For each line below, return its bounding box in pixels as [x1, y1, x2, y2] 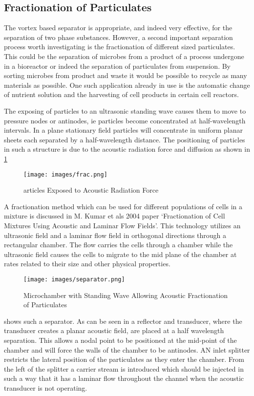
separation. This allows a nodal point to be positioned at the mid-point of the [4, 335, 237, 345]
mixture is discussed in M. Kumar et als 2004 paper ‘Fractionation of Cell [4, 211, 225, 221]
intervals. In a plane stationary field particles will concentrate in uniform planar [4, 125, 243, 135]
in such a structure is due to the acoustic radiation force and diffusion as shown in [4, 144, 250, 154]
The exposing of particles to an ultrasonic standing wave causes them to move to [4, 105, 246, 116]
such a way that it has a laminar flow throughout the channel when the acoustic [4, 373, 244, 383]
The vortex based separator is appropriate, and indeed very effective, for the [4, 22, 233, 33]
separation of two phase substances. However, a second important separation [4, 32, 233, 42]
